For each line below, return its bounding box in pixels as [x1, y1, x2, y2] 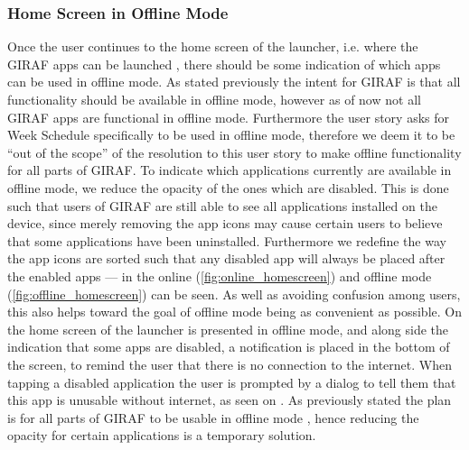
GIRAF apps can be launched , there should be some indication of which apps [7, 54, 441, 73]
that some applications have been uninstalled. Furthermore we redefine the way [7, 231, 446, 250]
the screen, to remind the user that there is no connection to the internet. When [7, 354, 452, 373]
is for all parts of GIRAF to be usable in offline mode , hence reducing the [7, 408, 419, 427]
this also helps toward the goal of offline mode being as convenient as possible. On [7, 302, 462, 321]
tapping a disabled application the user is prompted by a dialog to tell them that [7, 372, 456, 391]
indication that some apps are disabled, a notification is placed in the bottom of [7, 337, 450, 356]
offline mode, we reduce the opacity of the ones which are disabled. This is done [7, 178, 449, 197]
